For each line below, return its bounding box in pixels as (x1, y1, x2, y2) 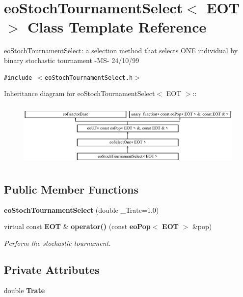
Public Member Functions (4, 182, 138, 197)
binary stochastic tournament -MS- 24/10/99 (4, 55, 139, 65)
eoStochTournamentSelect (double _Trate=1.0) (4, 204, 159, 215)
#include (4, 74, 32, 81)
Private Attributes (4, 262, 100, 277)
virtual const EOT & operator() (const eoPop (4, 221, 151, 231)
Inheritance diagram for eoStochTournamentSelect (4, 88, 155, 99)
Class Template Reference (27, 17, 207, 37)
